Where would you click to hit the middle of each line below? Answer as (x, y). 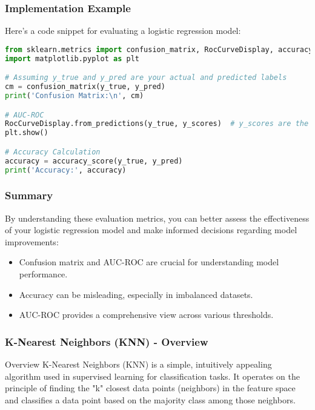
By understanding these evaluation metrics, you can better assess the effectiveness (157, 218)
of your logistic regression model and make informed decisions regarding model (151, 230)
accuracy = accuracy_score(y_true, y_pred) (94, 161)
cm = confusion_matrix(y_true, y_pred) (85, 87)
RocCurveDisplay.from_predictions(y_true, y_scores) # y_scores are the (157, 124)
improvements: (32, 241)
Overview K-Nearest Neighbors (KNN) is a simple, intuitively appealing (138, 364)
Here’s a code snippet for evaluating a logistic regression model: (123, 31)
